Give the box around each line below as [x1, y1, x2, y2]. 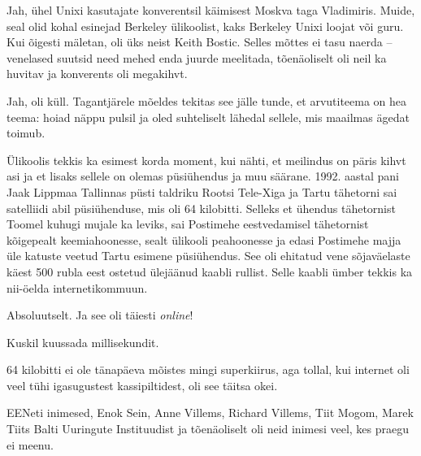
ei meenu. [7, 436, 54, 453]
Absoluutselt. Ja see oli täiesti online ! [7, 306, 193, 324]
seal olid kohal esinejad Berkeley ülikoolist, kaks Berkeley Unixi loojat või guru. [7, 17, 404, 34]
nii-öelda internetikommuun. [7, 279, 148, 296]
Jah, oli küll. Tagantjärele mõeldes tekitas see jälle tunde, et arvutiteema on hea [7, 92, 407, 109]
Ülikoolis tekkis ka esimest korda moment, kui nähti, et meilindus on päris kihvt [7, 151, 406, 168]
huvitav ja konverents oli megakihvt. [7, 65, 188, 82]
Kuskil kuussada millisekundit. [7, 333, 159, 350]
